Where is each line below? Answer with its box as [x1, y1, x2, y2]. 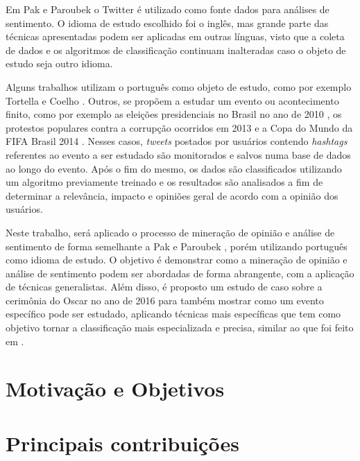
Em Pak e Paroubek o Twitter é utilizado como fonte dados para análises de [6, 2, 329, 16]
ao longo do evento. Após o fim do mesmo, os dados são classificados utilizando [6, 161, 342, 175]
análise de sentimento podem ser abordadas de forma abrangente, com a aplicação [6, 266, 354, 280]
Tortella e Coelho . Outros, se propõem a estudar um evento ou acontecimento [6, 93, 339, 107]
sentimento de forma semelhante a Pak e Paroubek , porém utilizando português [6, 238, 348, 253]
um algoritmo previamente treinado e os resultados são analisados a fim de [6, 175, 323, 189]
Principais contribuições [6, 428, 239, 457]
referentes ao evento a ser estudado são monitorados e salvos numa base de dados [6, 147, 351, 162]
